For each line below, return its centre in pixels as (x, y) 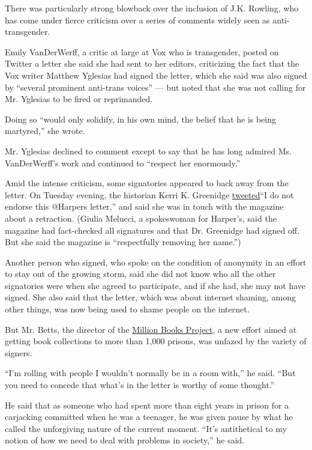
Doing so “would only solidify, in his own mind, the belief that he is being (141, 119)
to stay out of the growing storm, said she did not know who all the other (140, 274)
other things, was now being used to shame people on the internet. (127, 309)
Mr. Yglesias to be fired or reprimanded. (79, 99)
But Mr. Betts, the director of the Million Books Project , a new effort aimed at (151, 329)
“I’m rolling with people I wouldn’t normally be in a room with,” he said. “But (150, 373)
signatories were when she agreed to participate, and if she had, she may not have (155, 285)
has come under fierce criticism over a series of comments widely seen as (137, 20)
